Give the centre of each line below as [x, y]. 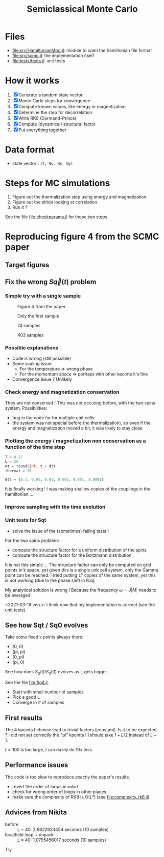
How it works [32, 81]
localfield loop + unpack [29, 834]
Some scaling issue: [32, 364]
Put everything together [42, 130]
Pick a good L [26, 697]
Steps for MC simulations [58, 183]
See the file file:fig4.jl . [27, 683]
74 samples [29, 326]
